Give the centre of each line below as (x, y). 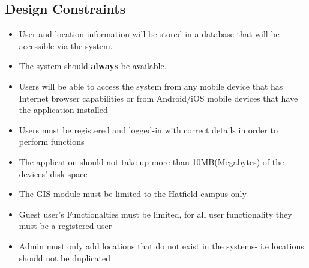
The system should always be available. (93, 66)
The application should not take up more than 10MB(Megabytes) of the (151, 161)
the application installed (63, 110)
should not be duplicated (64, 257)
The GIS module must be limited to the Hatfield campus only (133, 194)
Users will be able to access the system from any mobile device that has (151, 86)
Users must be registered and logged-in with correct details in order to (148, 129)
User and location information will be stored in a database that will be (149, 34)
